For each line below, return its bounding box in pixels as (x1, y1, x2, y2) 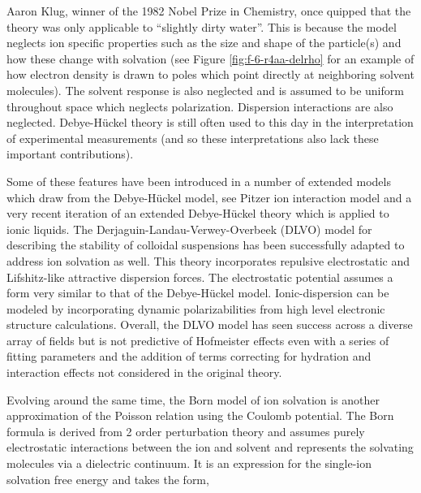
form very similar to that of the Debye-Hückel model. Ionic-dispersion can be (6, 284, 389, 301)
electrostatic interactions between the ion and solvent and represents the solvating (6, 439, 414, 456)
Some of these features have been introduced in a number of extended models (6, 172, 391, 189)
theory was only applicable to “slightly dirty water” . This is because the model (6, 18, 397, 35)
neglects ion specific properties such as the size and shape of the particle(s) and (6, 34, 402, 51)
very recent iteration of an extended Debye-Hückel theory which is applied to (6, 205, 389, 222)
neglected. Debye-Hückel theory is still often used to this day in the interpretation (6, 114, 414, 131)
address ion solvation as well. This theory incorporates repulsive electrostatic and (6, 252, 410, 269)
